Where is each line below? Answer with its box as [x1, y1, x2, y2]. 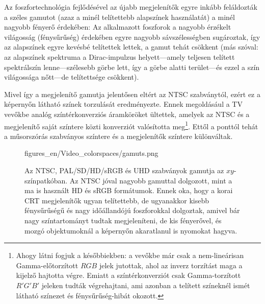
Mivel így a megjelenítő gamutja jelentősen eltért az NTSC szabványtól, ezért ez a [4, 88, 260, 99]
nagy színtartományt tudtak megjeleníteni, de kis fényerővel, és [24, 215, 222, 225]
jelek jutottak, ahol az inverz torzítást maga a [99, 260, 243, 270]
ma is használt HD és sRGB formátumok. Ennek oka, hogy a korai [24, 185, 233, 196]
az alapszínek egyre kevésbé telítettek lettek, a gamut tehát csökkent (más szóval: [4, 41, 258, 52]
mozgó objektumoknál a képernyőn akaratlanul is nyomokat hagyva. [24, 225, 237, 236]
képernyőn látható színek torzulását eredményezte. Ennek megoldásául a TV [4, 99, 243, 109]
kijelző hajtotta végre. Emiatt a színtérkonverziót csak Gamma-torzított [16, 270, 241, 280]
